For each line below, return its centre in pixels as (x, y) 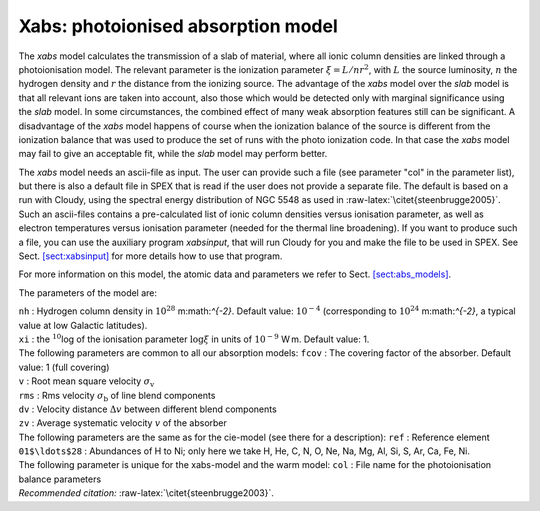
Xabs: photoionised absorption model (178, 26)
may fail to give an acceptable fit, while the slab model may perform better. (173, 154)
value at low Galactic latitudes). (83, 325)
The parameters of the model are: (88, 292)
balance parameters (60, 479)
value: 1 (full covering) (64, 367)
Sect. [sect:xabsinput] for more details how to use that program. (150, 256)
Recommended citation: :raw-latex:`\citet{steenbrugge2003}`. (146, 493)
